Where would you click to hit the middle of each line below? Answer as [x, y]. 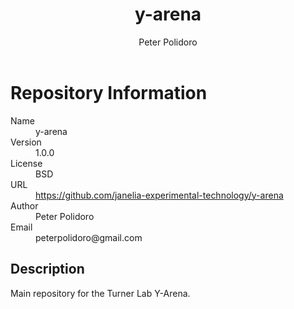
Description [47, 269]
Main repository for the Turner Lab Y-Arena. [100, 293]
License [26, 163]
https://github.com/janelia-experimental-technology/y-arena [159, 195]
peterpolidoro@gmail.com [89, 237]
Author [24, 205]
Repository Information [109, 92]
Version [26, 142]
